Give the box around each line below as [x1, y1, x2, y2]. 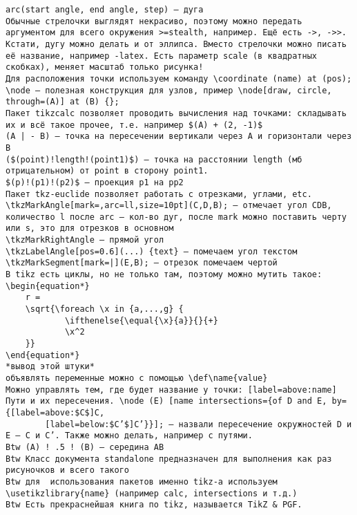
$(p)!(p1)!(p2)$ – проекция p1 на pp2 [6, 177, 184, 187]
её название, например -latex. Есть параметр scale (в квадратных [6, 50, 318, 61]
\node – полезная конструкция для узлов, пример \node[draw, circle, [6, 85, 332, 95]
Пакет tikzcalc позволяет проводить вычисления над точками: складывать [6, 108, 347, 118]
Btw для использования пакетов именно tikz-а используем [6, 476, 278, 487]
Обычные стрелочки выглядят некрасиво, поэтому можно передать [6, 16, 302, 26]
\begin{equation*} [6, 281, 90, 291]
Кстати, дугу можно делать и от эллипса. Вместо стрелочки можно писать [6, 39, 347, 49]
